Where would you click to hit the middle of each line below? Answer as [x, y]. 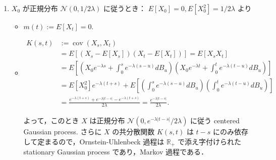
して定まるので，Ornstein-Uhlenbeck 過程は [94, 141]
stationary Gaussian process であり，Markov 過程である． [116, 152]
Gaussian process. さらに [63, 132]
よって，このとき [51, 121]
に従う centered [215, 121]
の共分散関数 [133, 132]
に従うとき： [125, 8]
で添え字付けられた [210, 141]
